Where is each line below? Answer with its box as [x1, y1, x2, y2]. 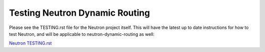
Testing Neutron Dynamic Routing [9, 7, 150, 18]
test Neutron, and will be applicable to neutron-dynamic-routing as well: [9, 31, 155, 37]
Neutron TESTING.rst [9, 40, 52, 46]
